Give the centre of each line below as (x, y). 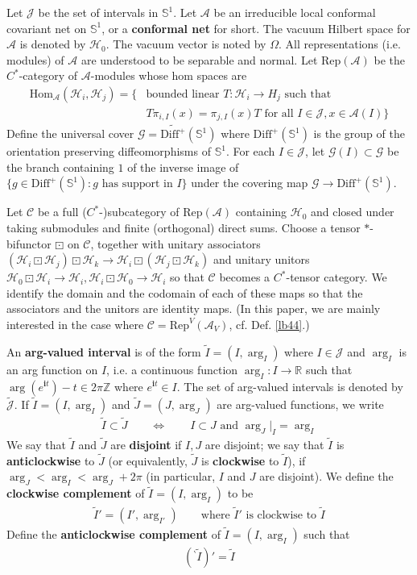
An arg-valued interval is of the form (104, 351)
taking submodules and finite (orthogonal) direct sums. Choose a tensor (184, 227)
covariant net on (47, 28)
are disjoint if (146, 445)
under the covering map (250, 183)
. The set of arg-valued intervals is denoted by (290, 386)
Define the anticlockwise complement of (114, 533)
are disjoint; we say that (264, 445)
